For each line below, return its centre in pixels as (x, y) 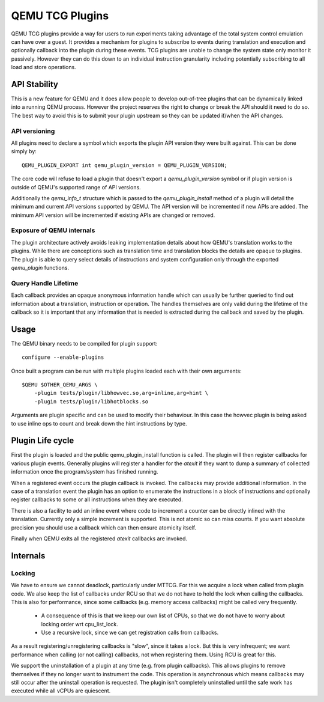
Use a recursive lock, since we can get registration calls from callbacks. (130, 633)
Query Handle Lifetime (45, 283)
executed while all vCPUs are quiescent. (61, 691)
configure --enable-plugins (63, 357)
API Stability (34, 84)
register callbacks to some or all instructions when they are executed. (97, 499)
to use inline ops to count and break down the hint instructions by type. (99, 423)
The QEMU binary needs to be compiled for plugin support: (84, 343)
